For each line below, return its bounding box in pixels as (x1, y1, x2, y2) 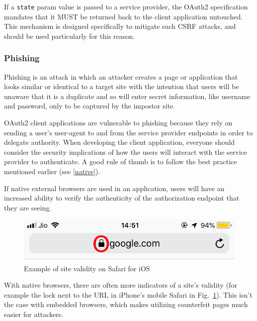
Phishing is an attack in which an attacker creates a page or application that (4, 71, 238, 82)
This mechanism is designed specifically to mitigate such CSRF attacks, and (4, 21, 236, 31)
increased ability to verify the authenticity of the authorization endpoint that (4, 193, 240, 203)
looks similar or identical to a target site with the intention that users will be (4, 81, 239, 92)
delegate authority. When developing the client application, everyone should (4, 137, 235, 147)
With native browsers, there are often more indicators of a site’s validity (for (4, 280, 237, 290)
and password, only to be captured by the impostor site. (4, 101, 175, 111)
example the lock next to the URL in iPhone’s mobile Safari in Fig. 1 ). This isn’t (4, 289, 253, 300)
